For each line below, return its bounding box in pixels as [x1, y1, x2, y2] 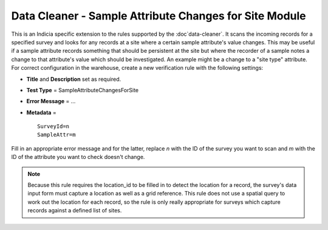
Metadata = [26, 109, 57, 116]
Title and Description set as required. [26, 75, 121, 83]
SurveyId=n [37, 123, 70, 130]
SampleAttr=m [37, 131, 76, 138]
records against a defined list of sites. [27, 207, 122, 214]
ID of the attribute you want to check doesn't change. [11, 154, 145, 161]
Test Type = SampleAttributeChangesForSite [26, 86, 139, 93]
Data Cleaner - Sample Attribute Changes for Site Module [11, 9, 306, 22]
